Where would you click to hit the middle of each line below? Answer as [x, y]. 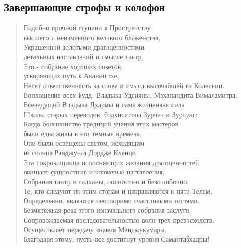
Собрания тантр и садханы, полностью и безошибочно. [106, 181]
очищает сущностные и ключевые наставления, [94, 172]
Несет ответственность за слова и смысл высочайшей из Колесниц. [124, 85]
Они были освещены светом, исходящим [84, 143]
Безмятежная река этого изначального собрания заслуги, [107, 210]
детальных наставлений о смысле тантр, [83, 56]
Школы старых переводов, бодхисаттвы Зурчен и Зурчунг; [110, 114]
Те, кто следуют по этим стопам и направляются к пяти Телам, [118, 191]
